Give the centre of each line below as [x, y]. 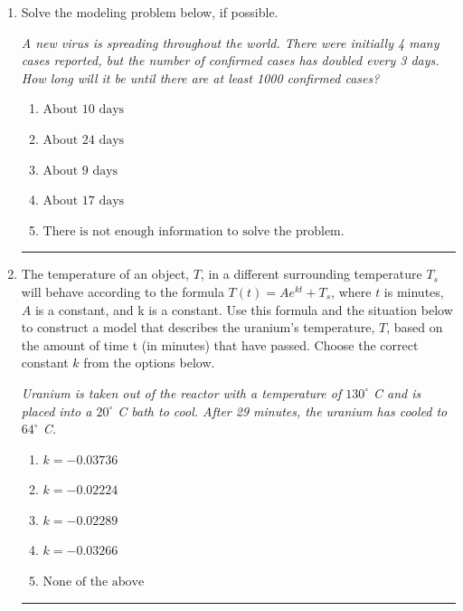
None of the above [94, 582]
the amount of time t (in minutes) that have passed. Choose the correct [220, 344]
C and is [397, 392]
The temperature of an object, [105, 274]
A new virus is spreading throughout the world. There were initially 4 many [230, 42]
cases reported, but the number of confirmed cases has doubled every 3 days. [230, 60]
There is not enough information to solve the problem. [194, 231]
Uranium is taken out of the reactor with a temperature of [181, 392]
